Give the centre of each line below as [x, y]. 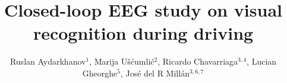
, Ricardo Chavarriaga [198, 61]
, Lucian [262, 61]
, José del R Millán [155, 73]
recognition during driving [143, 33]
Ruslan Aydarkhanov [48, 61]
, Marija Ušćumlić [122, 61]
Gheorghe [100, 73]
